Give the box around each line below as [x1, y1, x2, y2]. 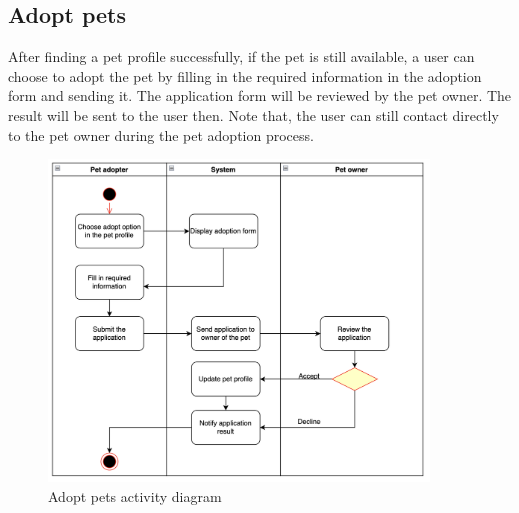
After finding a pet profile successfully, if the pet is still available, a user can [8, 46, 475, 67]
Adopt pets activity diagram [48, 485, 222, 506]
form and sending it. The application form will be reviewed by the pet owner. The [8, 85, 512, 106]
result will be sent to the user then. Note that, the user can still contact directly [8, 104, 499, 125]
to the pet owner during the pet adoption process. [8, 124, 314, 145]
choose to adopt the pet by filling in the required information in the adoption [8, 65, 482, 86]
